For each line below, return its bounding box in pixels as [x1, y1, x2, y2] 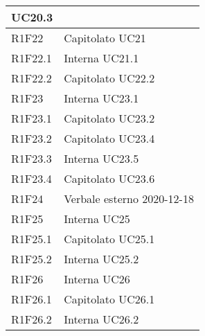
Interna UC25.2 [64, 251, 139, 267]
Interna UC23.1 [64, 90, 139, 106]
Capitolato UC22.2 [64, 70, 155, 86]
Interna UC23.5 [64, 150, 139, 166]
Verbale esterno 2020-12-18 [64, 191, 194, 206]
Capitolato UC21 [64, 30, 146, 46]
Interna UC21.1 [64, 50, 139, 66]
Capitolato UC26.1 [64, 291, 155, 307]
